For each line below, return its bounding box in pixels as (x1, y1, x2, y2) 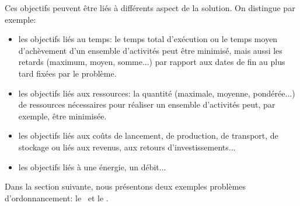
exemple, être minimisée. (18, 109, 107, 122)
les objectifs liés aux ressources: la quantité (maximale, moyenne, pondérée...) (18, 87, 295, 99)
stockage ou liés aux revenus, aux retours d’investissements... (18, 140, 236, 153)
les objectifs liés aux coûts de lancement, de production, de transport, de (18, 129, 278, 142)
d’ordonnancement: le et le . (5, 191, 109, 204)
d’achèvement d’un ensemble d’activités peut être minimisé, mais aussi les (18, 44, 282, 56)
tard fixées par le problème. (18, 67, 117, 79)
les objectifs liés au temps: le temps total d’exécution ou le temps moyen (18, 33, 278, 45)
